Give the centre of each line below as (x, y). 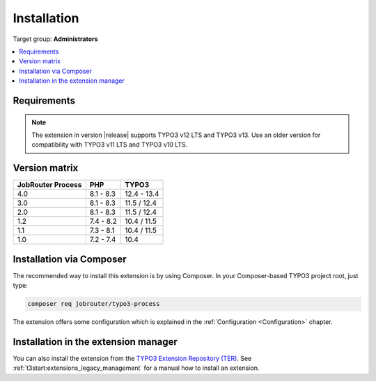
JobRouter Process (49, 185)
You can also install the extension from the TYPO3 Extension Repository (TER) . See (132, 358)
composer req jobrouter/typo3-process (94, 304)
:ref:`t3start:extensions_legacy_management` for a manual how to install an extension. (136, 368)
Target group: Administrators (55, 39)
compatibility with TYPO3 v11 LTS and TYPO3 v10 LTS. (110, 145)
